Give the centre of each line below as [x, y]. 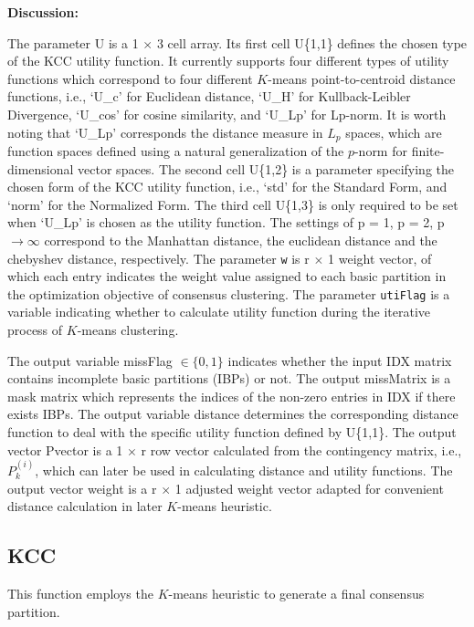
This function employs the [80, 594]
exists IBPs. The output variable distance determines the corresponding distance [233, 414]
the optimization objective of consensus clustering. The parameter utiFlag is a [229, 293]
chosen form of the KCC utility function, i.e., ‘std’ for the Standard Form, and [227, 187]
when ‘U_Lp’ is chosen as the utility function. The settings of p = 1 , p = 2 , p [226, 222]
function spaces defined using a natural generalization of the [176, 151]
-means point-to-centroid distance [362, 78]
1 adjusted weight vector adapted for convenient [309, 488]
